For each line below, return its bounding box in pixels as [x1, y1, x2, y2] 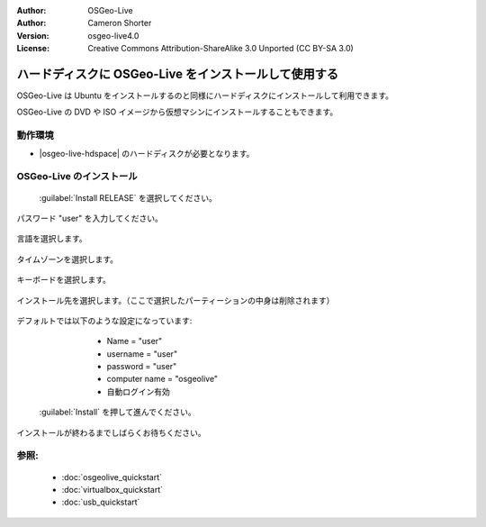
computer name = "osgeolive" [106, 374, 219, 385]
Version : [16, 30, 49, 41]
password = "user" [106, 361, 177, 372]
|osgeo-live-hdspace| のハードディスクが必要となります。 [39, 148, 255, 159]
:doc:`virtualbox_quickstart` [61, 484, 164, 495]
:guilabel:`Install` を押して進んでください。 [39, 406, 197, 418]
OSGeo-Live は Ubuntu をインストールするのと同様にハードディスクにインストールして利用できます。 [16, 90, 394, 101]
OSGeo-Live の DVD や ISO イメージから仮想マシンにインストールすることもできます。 [16, 106, 338, 117]
